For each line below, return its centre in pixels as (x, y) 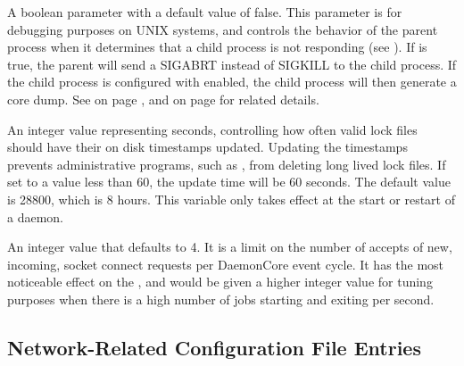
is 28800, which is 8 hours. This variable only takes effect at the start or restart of (231, 199)
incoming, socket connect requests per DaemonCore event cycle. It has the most (226, 264)
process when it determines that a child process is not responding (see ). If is (217, 47)
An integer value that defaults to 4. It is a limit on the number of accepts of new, (230, 247)
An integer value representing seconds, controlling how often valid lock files (212, 129)
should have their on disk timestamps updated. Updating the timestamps (207, 147)
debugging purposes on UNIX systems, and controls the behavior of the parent (223, 29)
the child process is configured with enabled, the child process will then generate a (232, 82)
